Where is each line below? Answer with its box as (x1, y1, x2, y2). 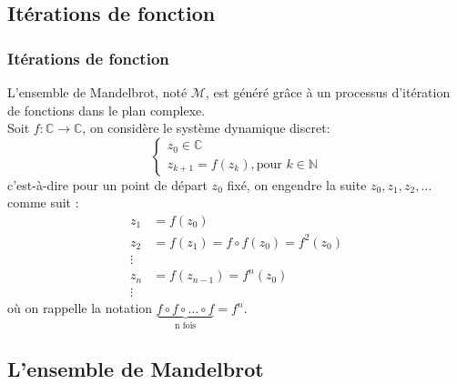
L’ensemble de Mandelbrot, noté (7, 83, 188, 101)
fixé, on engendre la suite (227, 175, 367, 194)
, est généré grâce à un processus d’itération (205, 83, 451, 101)
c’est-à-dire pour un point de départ (7, 175, 208, 194)
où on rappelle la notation (7, 298, 153, 318)
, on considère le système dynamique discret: (82, 118, 330, 137)
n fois (175, 321, 197, 331)
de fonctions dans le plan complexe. (7, 100, 206, 119)
